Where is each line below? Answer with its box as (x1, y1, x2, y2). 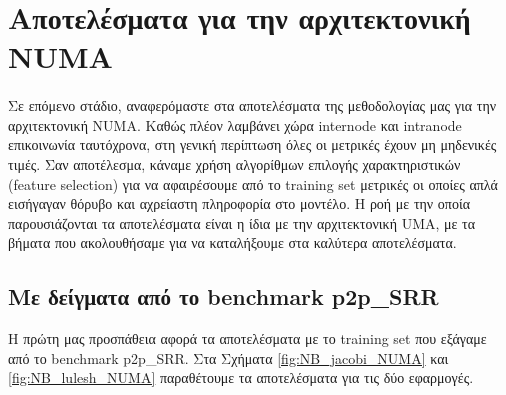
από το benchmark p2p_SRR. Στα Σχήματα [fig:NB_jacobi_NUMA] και (8, 347, 449, 368)
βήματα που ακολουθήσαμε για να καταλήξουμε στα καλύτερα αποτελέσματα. (8, 232, 457, 253)
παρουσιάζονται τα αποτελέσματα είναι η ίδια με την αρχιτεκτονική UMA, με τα (8, 212, 476, 233)
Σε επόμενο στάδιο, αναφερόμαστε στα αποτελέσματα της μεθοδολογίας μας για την (8, 95, 497, 116)
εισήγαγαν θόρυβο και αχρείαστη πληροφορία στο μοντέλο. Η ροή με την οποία (8, 193, 471, 214)
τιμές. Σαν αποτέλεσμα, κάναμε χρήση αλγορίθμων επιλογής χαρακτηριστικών (8, 153, 461, 174)
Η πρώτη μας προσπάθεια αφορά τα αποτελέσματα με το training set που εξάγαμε (8, 328, 487, 349)
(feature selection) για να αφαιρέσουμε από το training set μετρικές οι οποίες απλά (8, 173, 498, 194)
